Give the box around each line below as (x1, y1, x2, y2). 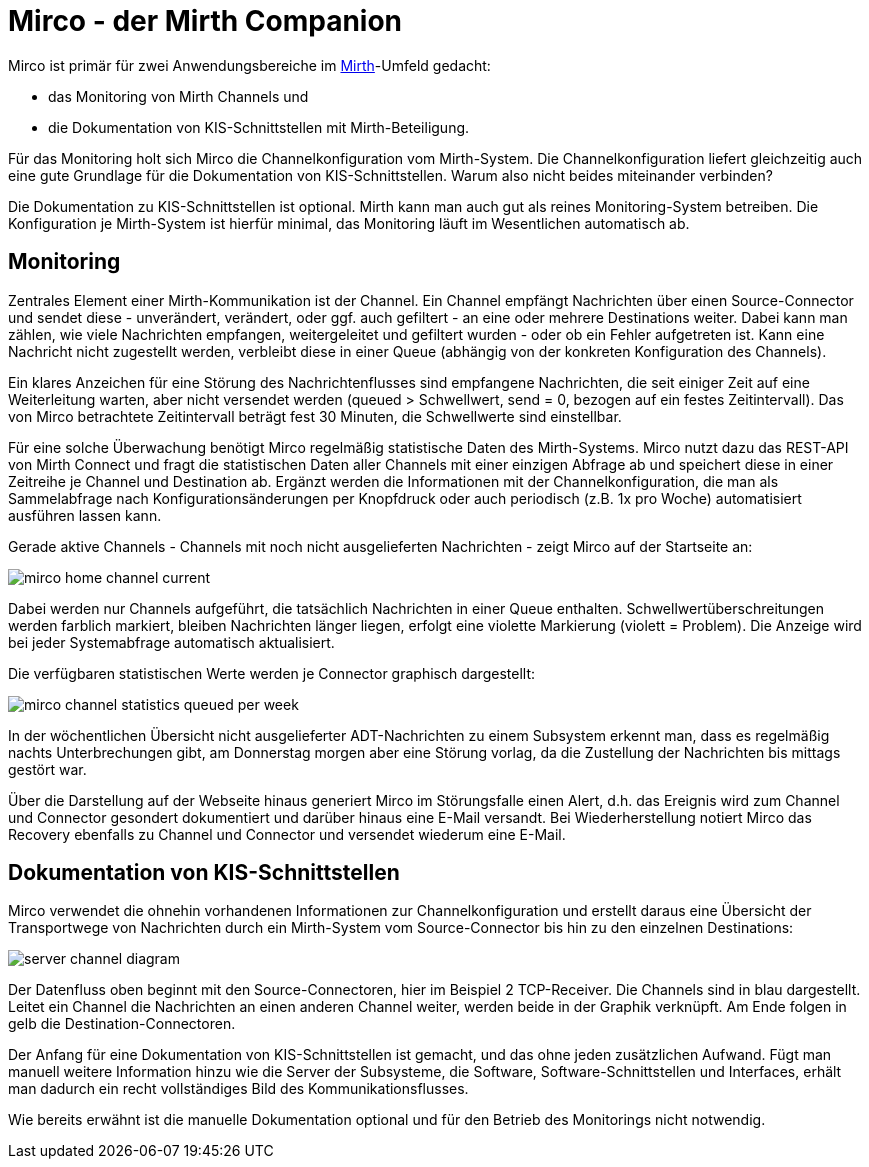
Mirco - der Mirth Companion (8, 4, 403, 38)
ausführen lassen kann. (8, 506, 162, 524)
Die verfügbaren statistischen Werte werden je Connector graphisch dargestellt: (8, 664, 535, 682)
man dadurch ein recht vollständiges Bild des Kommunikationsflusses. (8, 1080, 469, 1098)
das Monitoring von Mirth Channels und (48, 87, 309, 105)
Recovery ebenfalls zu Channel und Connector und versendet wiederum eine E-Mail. (8, 825, 566, 843)
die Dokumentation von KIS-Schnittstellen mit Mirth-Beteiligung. (48, 118, 470, 136)
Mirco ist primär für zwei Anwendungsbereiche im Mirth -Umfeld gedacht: (8, 56, 491, 74)
